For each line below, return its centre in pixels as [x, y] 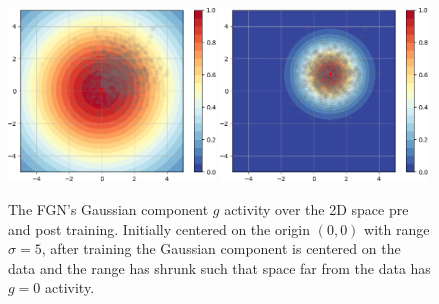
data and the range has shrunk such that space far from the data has [219, 267]
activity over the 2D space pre [316, 209]
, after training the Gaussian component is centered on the [221, 248]
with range [397, 228]
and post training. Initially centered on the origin [159, 228]
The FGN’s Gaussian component [108, 209]
